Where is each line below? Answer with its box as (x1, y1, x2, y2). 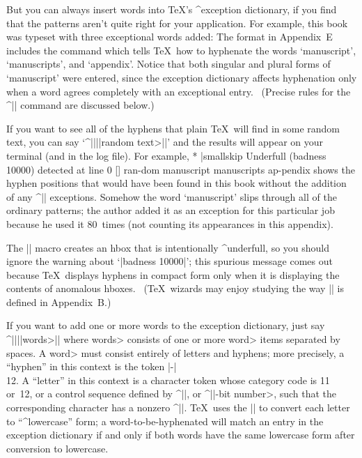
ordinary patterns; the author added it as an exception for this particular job (6, 203, 335, 217)
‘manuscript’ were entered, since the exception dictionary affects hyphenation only (6, 70, 357, 84)
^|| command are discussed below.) (6, 98, 155, 112)
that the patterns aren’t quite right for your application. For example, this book (6, 15, 348, 30)
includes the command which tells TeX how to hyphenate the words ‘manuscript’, (6, 43, 356, 57)
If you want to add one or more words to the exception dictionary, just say (6, 318, 325, 333)
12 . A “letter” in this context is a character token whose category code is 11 (6, 372, 330, 387)
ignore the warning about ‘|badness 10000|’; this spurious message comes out (6, 254, 333, 268)
